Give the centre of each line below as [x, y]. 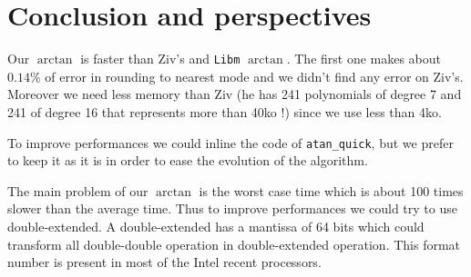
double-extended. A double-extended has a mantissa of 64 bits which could [216, 226]
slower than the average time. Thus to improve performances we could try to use [232, 208]
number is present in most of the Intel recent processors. [164, 262]
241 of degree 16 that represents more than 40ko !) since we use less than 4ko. [225, 111]
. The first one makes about [364, 59]
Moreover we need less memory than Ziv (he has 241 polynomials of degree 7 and [235, 94]
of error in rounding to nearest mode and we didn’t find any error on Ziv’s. [254, 76]
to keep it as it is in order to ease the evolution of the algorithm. [188, 160]
